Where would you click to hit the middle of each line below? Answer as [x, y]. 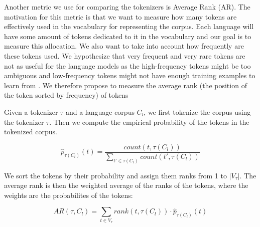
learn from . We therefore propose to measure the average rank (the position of [125, 85]
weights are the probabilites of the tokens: [69, 195]
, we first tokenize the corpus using [197, 111]
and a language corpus [100, 111]
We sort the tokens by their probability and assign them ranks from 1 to [115, 175]
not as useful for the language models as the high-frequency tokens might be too [127, 65]
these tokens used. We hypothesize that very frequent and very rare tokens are [125, 55]
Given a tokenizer [31, 111]
